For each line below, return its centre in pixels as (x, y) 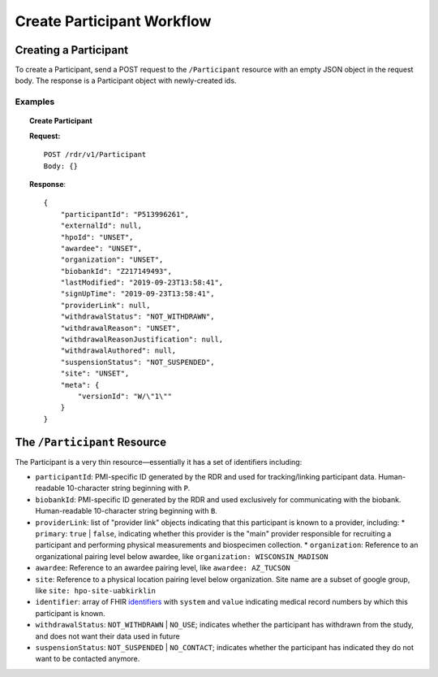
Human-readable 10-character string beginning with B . (127, 511)
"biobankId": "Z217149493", (116, 271)
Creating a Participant (72, 50)
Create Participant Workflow (113, 21)
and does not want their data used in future (107, 636)
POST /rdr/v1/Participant (95, 155)
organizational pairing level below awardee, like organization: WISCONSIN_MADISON (182, 556)
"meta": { (80, 385)
